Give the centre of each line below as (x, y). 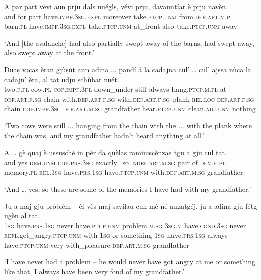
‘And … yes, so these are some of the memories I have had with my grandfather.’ (128, 188)
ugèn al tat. (22, 216)
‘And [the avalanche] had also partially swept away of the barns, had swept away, (129, 42)
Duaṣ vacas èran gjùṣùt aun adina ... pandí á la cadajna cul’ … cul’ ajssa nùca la (128, 69)
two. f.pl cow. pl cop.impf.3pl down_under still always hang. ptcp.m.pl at (115, 89)
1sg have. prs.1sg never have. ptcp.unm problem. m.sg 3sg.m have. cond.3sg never (125, 225)
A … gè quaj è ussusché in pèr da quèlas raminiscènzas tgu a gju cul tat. (115, 152)
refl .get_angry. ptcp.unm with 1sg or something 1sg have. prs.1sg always (116, 235)
